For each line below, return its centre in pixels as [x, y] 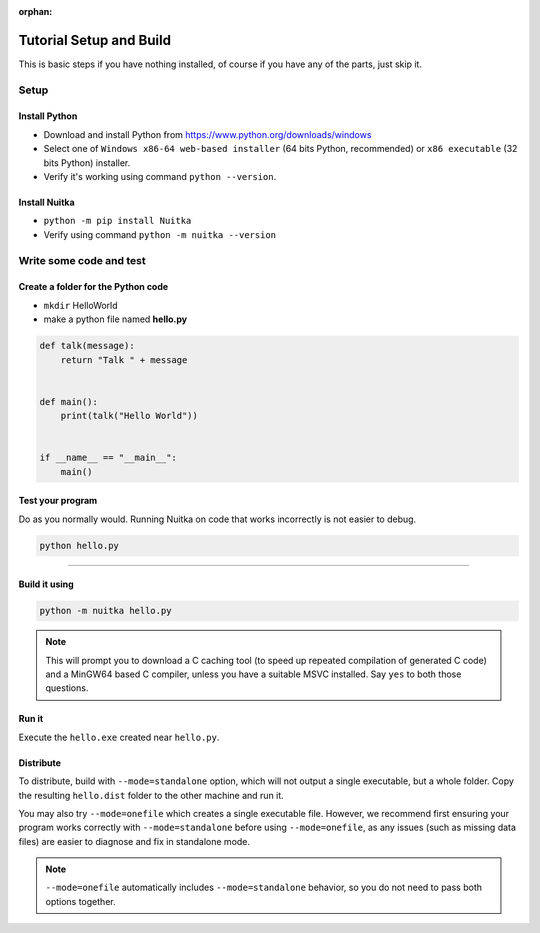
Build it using [46, 584]
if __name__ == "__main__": [108, 458]
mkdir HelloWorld [81, 305]
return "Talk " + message [124, 359]
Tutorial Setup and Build [95, 40]
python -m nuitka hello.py [105, 611]
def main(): [69, 401]
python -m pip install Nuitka [117, 221]
